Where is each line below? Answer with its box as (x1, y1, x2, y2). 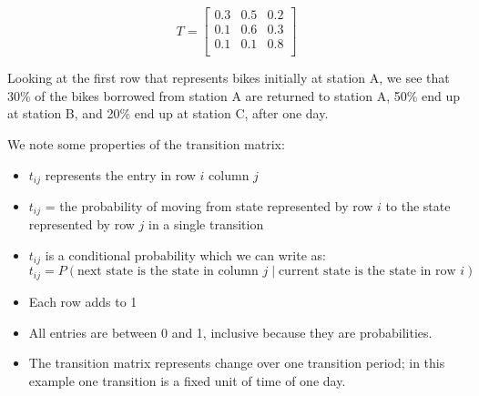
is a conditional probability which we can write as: (45, 246, 326, 264)
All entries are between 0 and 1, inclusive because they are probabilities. (28, 322, 433, 341)
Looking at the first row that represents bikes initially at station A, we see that (7, 68, 450, 87)
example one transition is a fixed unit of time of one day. (28, 371, 346, 390)
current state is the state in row (278, 265, 456, 279)
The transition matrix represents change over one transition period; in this (28, 353, 445, 372)
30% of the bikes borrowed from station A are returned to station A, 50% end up (7, 86, 461, 105)
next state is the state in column (76, 265, 259, 279)
